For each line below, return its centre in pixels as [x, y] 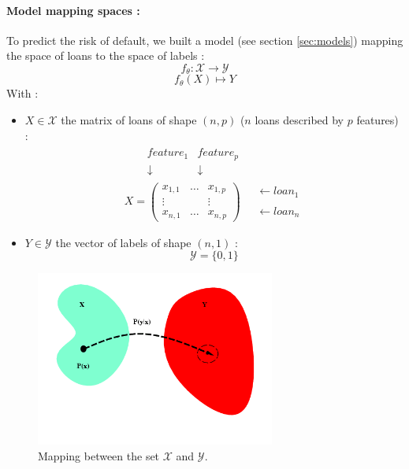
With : [22, 93]
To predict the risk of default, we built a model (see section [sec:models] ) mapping [205, 40]
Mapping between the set [99, 455]
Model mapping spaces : [73, 10]
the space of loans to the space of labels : [106, 55]
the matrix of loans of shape [129, 120]
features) [377, 120]
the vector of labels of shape [123, 242]
